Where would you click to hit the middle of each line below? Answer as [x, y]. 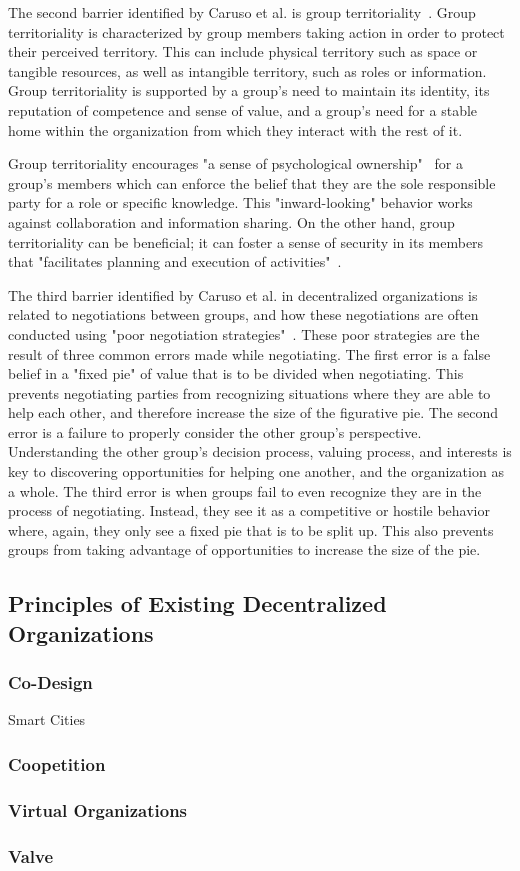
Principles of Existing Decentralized [197, 603]
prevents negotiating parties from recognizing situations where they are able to [249, 392]
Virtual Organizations [98, 809]
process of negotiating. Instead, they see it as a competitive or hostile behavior [249, 510]
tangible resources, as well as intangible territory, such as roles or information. [247, 70]
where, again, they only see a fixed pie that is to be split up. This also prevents [251, 529]
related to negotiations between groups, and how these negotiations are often [243, 314]
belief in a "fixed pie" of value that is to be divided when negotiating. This [236, 373]
